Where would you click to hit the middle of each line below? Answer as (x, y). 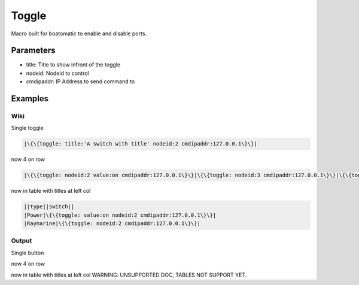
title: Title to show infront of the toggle (73, 65)
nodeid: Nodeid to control (57, 73)
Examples (30, 99)
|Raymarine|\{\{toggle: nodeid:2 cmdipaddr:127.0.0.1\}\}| (112, 224)
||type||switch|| (49, 207)
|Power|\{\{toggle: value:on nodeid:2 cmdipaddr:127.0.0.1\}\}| (120, 215)
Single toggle (28, 128)
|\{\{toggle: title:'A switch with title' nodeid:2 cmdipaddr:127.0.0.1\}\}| (140, 144)
